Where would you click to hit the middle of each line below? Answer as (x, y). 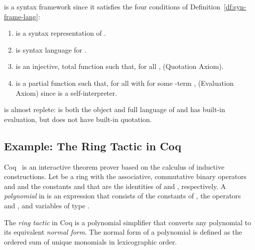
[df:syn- (235, 6)
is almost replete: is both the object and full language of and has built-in (115, 109)
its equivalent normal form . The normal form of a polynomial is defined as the (123, 232)
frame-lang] (21, 16)
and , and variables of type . (47, 205)
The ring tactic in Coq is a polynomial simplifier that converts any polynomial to (127, 222)
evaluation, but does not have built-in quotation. (78, 119)
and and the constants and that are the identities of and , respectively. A (115, 186)
